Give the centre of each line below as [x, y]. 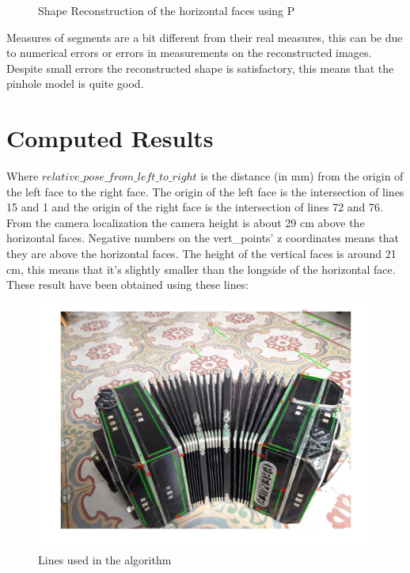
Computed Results [110, 138]
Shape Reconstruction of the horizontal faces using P [167, 10]
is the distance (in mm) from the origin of [302, 176]
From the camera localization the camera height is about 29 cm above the [186, 222]
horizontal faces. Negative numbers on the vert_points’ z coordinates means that [203, 238]
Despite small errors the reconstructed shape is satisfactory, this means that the [200, 68]
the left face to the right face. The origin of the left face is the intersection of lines [205, 191]
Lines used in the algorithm [105, 559]
